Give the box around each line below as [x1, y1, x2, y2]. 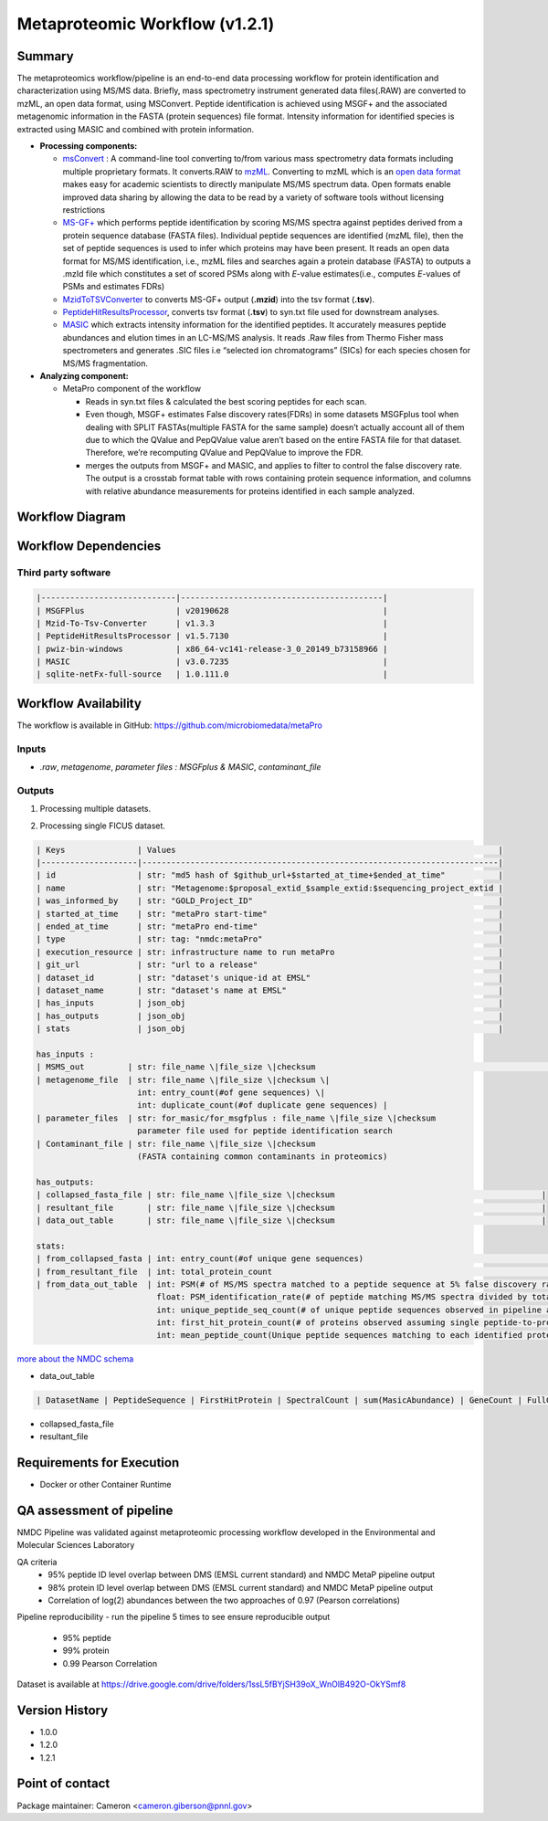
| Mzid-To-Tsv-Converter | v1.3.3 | [36, 617, 388, 628]
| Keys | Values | [36, 845, 504, 855]
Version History [16, 1702, 109, 1718]
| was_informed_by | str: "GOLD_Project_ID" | [36, 896, 504, 906]
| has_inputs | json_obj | [36, 998, 504, 1008]
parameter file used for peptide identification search [137, 1126, 393, 1136]
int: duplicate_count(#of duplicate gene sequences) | [137, 1100, 388, 1110]
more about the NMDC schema [16, 1353, 134, 1364]
